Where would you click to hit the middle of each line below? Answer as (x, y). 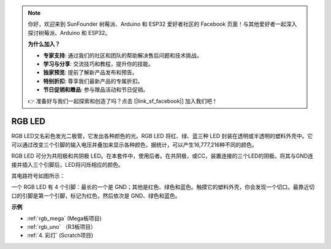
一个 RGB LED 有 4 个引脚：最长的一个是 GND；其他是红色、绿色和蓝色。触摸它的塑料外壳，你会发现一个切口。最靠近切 (163, 187)
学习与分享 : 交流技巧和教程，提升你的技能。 (98, 64)
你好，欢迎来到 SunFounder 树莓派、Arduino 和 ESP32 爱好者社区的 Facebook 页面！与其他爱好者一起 (157, 24)
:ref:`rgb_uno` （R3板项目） (61, 226)
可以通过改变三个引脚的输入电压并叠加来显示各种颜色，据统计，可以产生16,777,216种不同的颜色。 (134, 145)
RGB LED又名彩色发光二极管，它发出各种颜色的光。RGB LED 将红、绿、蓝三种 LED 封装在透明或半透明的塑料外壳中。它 (162, 136)
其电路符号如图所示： (38, 175)
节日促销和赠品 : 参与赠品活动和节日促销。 (96, 90)
